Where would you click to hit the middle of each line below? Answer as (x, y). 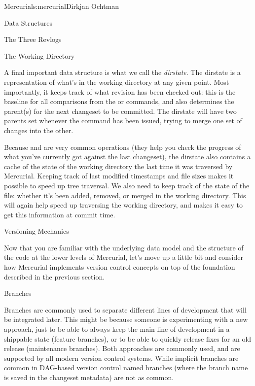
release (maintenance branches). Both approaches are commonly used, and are (122, 348)
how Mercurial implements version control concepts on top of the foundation (120, 267)
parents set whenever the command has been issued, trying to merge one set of (123, 121)
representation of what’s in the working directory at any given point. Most (117, 82)
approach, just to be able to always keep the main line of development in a (117, 329)
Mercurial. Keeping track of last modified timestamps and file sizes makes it (119, 176)
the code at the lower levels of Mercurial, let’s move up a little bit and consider (124, 257)
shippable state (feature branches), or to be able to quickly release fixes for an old (128, 338)
